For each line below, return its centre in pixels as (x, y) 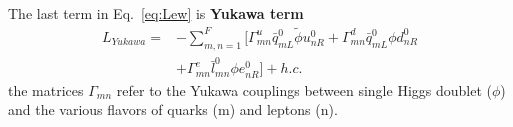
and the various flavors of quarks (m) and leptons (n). (173, 109)
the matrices (46, 89)
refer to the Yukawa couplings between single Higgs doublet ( (304, 89)
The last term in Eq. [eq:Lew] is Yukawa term (156, 13)
